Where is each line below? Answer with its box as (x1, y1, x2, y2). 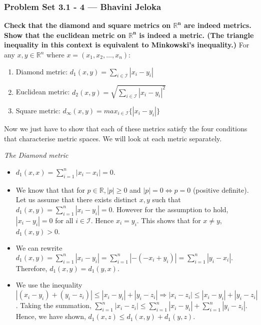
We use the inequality (15, 280, 82, 290)
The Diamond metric (4, 150, 68, 160)
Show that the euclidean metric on (4, 29, 126, 40)
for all (55, 215, 73, 225)
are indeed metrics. (183, 20, 251, 30)
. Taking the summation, (15, 300, 91, 311)
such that (152, 194, 181, 205)
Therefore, (15, 263, 47, 273)
